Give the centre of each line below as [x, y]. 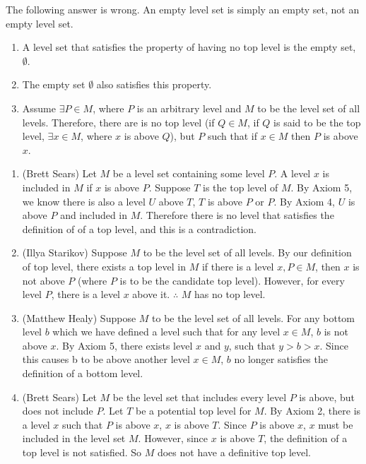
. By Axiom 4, [305, 201]
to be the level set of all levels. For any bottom [254, 317]
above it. [151, 294]
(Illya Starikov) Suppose [75, 252]
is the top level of [241, 187]
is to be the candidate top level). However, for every [232, 280]
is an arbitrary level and [189, 108]
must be [336, 424]
